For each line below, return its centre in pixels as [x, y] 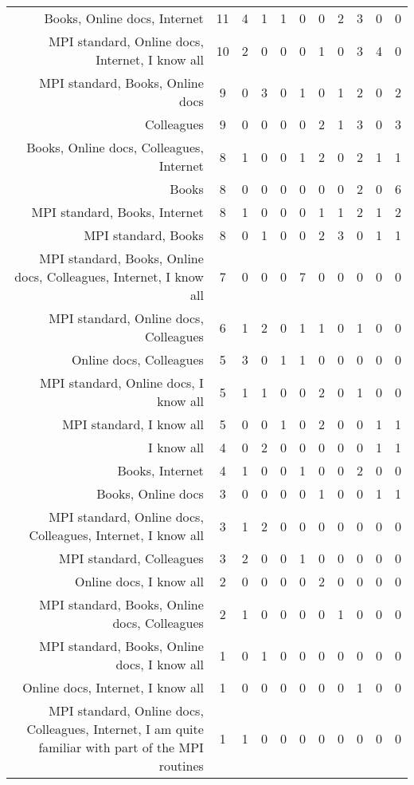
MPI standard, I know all [133, 424]
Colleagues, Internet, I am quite [115, 729]
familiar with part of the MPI [121, 747]
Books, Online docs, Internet [124, 18]
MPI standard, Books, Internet [117, 212]
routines [181, 765]
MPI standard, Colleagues [131, 558]
